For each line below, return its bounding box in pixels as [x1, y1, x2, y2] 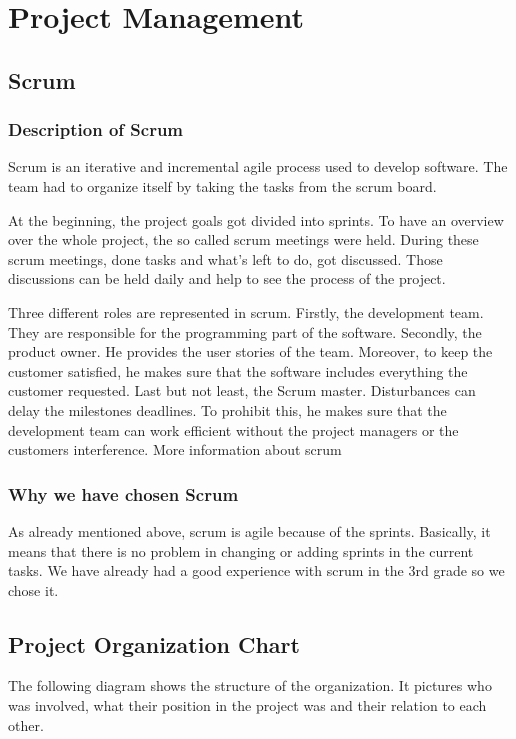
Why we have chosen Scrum [8, 481, 239, 506]
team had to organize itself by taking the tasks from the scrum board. [8, 175, 437, 196]
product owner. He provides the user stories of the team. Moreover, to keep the [8, 341, 493, 362]
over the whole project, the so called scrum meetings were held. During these [8, 229, 479, 250]
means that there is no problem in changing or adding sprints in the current [8, 540, 474, 561]
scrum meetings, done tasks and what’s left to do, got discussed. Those [8, 248, 443, 269]
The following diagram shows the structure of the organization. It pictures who [8, 675, 492, 696]
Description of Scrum [8, 117, 184, 142]
